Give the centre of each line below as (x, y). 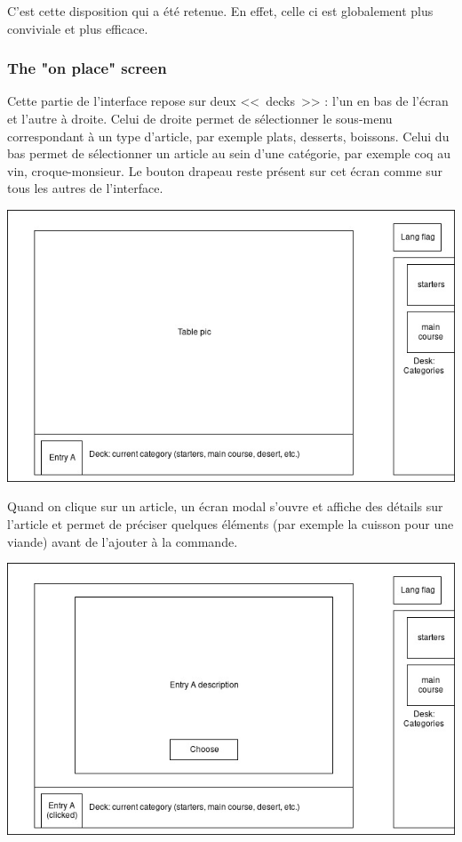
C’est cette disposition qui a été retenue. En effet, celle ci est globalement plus (220, 11)
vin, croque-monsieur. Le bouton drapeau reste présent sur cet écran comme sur (225, 170)
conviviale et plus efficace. (78, 28)
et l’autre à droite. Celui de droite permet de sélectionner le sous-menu (200, 118)
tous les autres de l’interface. (85, 188)
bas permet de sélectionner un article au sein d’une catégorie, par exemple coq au (229, 153)
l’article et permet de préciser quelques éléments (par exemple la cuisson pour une (231, 523)
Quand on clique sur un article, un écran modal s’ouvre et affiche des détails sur (225, 506)
